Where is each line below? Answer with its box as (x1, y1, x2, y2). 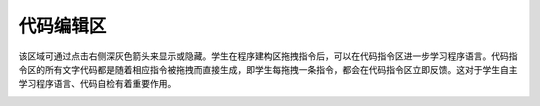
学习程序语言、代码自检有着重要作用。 (18, 78, 177, 90)
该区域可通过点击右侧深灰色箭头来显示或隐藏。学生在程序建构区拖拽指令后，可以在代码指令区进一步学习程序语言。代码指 (18, 50, 518, 62)
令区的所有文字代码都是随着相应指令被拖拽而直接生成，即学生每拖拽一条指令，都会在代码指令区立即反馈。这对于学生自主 (18, 63, 518, 75)
